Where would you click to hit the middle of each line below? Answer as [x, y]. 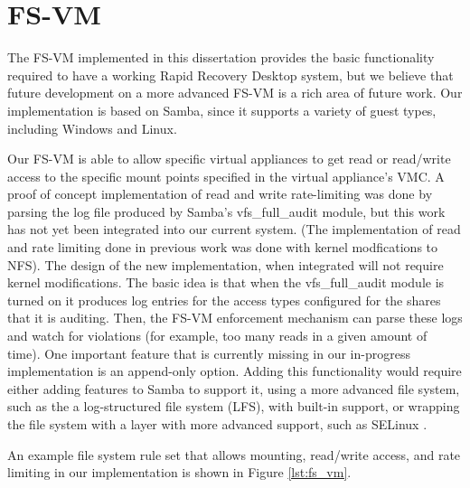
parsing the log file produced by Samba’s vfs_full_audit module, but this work [226, 211]
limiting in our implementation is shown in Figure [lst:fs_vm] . [179, 472]
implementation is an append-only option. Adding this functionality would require [235, 371]
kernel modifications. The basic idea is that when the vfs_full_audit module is [226, 282]
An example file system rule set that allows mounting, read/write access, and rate [234, 454]
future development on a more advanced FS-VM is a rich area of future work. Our [235, 93]
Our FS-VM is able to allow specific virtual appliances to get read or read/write [229, 159]
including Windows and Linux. [92, 128]
